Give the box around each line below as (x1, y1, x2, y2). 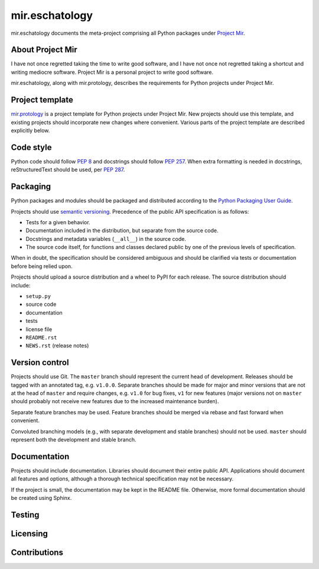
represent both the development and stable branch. (11, 436, 136, 443)
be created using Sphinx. (11, 495, 72, 502)
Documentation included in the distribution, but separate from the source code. (25, 227, 219, 234)
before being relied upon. (11, 263, 73, 270)
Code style (11, 142, 52, 152)
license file (25, 325, 53, 333)
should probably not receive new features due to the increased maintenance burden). (11, 398, 219, 405)
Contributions (11, 547, 63, 557)
